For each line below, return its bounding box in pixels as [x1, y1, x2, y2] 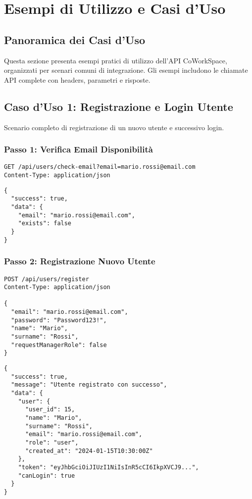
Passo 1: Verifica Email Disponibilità [4, 143, 153, 155]
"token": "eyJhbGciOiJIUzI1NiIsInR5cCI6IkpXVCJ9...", [18, 463, 199, 471]
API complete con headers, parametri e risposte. [4, 74, 151, 85]
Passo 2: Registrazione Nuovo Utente [4, 255, 155, 267]
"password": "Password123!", [11, 316, 107, 324]
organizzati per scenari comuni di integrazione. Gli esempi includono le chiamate [4, 65, 248, 75]
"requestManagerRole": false [11, 341, 107, 349]
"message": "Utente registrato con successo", [11, 381, 167, 389]
